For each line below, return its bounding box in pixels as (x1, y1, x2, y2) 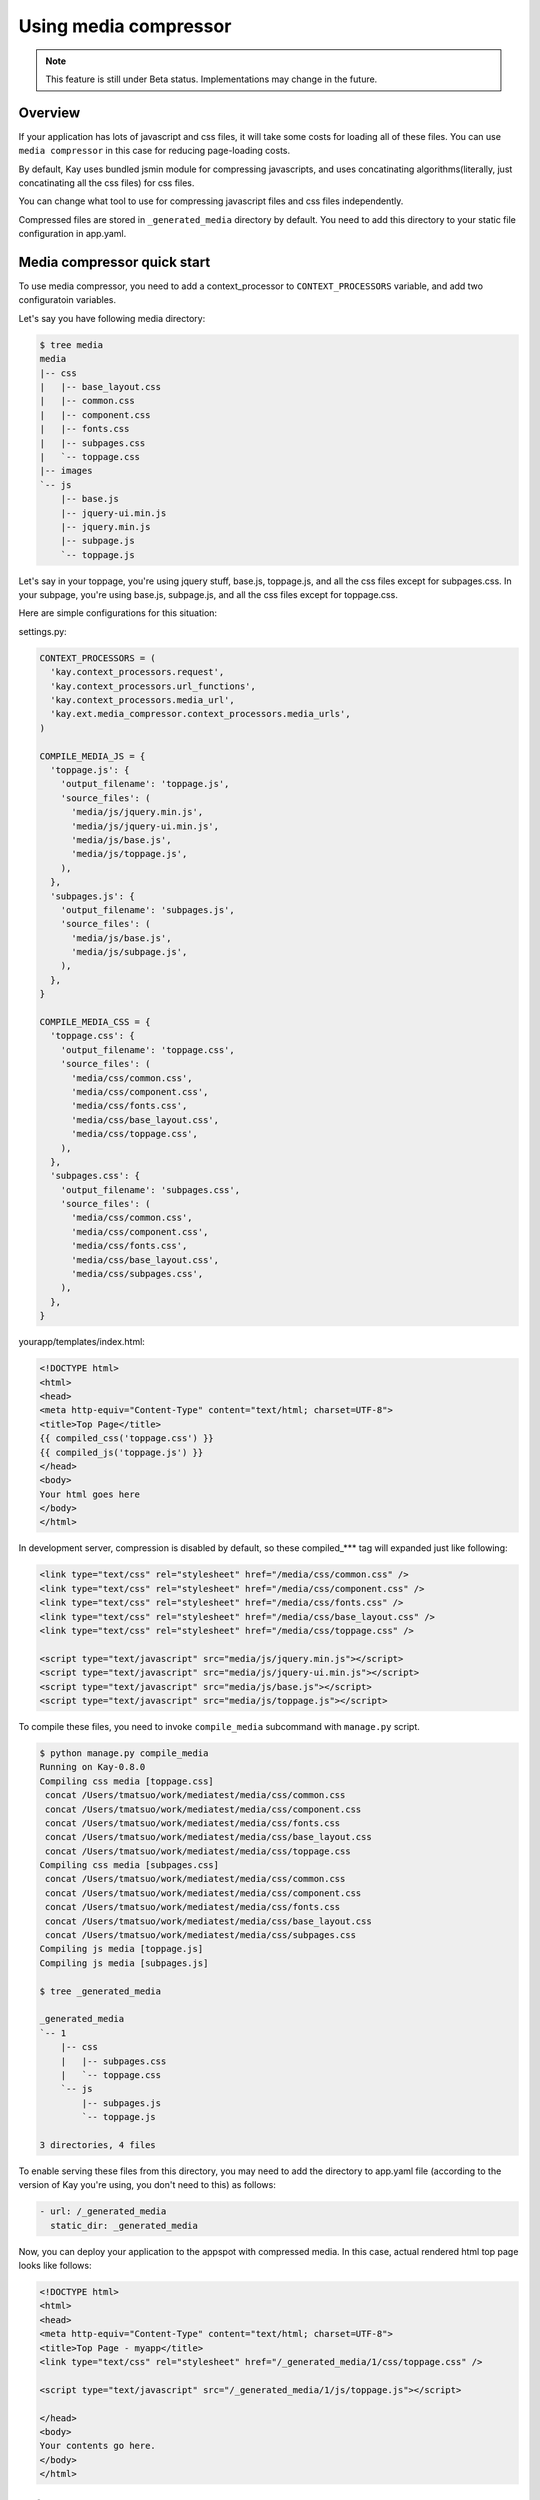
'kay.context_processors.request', (50, 666, 225, 678)
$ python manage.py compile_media (39, 1747, 209, 1759)
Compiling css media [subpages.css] (39, 1860, 220, 1871)
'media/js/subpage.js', (71, 946, 188, 958)
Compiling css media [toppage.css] (39, 1775, 214, 1787)
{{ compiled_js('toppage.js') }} (39, 1446, 204, 1458)
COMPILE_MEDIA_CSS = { (39, 1016, 151, 1028)
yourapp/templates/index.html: (18, 1336, 145, 1348)
